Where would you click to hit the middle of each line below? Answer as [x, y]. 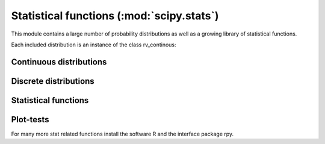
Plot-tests [30, 120]
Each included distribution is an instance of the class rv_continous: [94, 45]
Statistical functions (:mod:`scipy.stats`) [115, 16]
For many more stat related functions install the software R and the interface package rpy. [122, 134]
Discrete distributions [53, 81]
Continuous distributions [59, 62]
